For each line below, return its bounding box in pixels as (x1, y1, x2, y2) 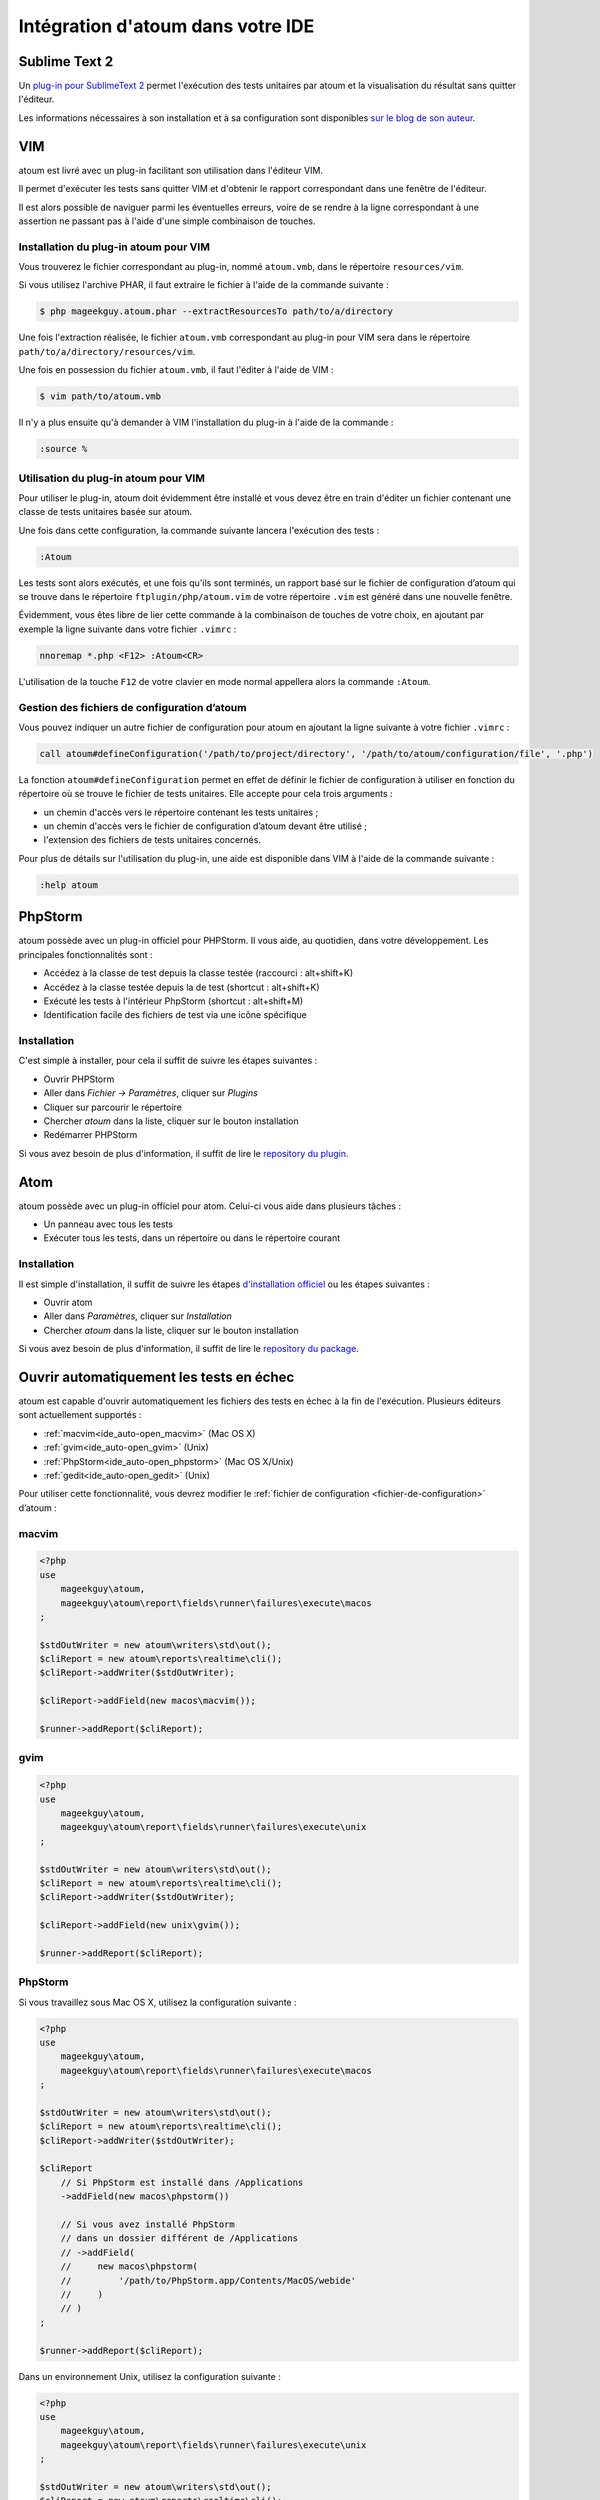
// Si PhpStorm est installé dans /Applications (60, 2176, 304, 2188)
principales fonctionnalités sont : (18, 948, 154, 960)
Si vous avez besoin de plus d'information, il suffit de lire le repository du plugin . (18, 1147, 349, 1159)
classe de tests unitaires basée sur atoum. (18, 506, 193, 518)
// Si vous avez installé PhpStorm (60, 2219, 235, 2230)
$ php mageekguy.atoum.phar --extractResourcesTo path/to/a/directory (39, 306, 394, 317)
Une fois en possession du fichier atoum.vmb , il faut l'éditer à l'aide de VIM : (18, 364, 334, 376)
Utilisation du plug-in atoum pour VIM (18, 471, 205, 485)
